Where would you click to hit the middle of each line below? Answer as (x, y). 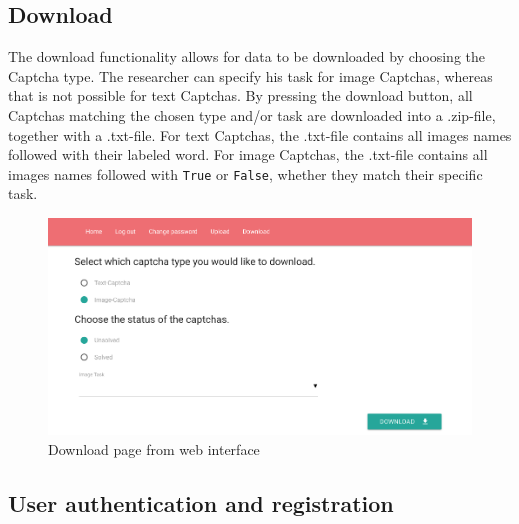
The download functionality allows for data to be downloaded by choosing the (247, 56)
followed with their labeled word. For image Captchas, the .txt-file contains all (248, 154)
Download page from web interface (154, 449)
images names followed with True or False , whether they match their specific (245, 173)
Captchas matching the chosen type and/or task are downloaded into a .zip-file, (252, 114)
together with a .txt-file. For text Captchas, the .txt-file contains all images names (260, 134)
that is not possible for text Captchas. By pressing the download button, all (240, 95)
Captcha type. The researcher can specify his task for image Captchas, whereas (250, 75)
